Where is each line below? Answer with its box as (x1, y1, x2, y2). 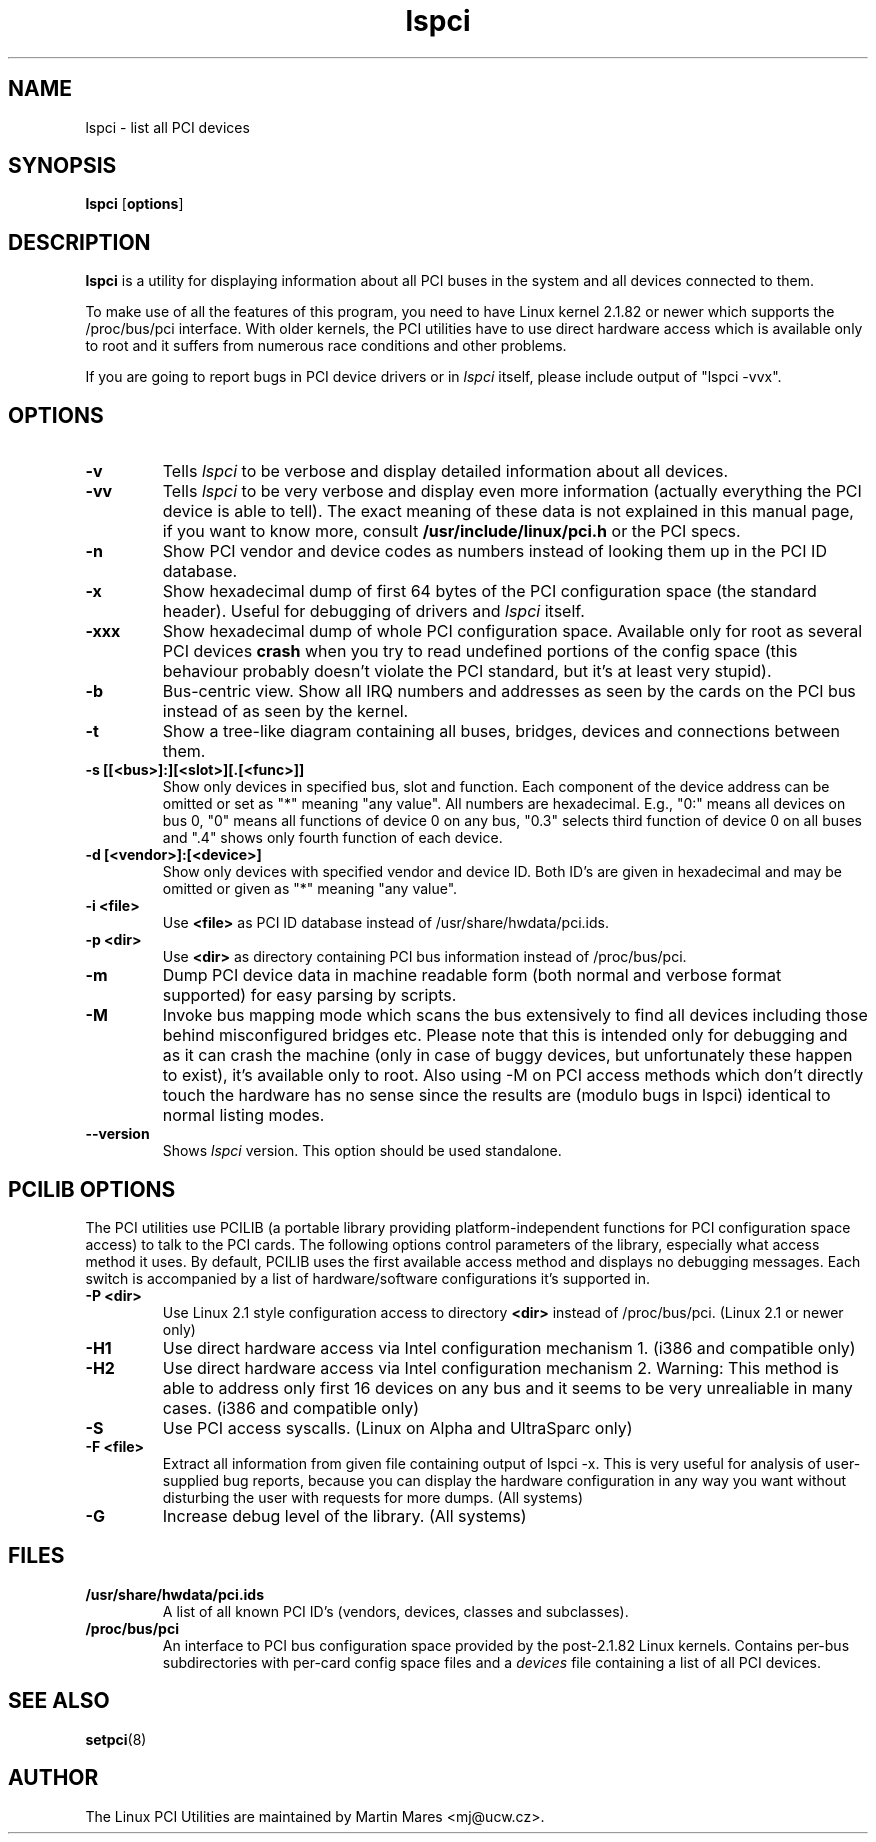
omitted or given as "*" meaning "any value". (162, 880, 458, 898)
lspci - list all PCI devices (85, 118, 250, 136)
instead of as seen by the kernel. (162, 701, 409, 722)
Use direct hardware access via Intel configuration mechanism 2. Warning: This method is (162, 1357, 839, 1378)
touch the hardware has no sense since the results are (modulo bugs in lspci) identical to (162, 1085, 831, 1106)
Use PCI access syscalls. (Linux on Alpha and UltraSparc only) (162, 1417, 633, 1438)
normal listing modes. (162, 1105, 325, 1126)
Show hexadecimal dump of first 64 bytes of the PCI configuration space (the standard (162, 581, 817, 602)
